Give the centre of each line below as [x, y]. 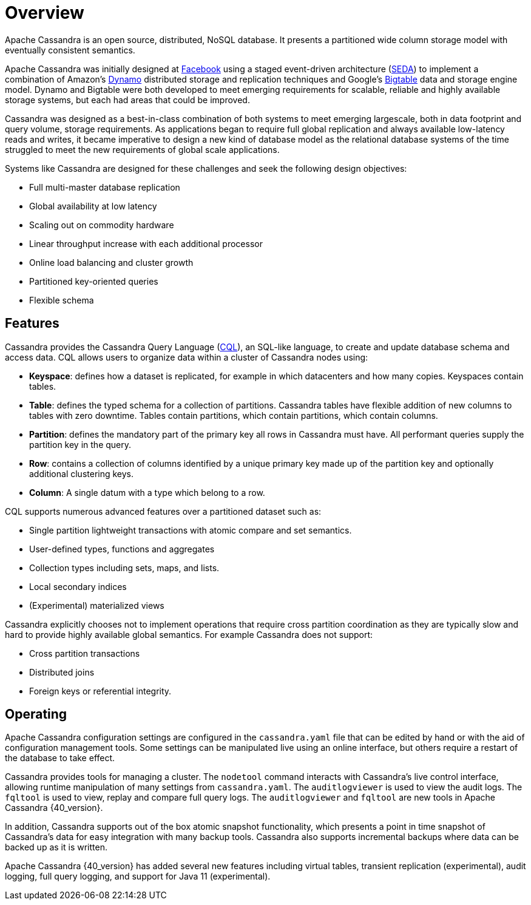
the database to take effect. [60, 758]
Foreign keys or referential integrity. [100, 691]
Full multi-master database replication [105, 187]
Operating [36, 714]
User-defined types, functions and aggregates [122, 549]
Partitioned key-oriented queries [94, 281]
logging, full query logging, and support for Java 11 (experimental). [138, 876]
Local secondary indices [78, 586]
